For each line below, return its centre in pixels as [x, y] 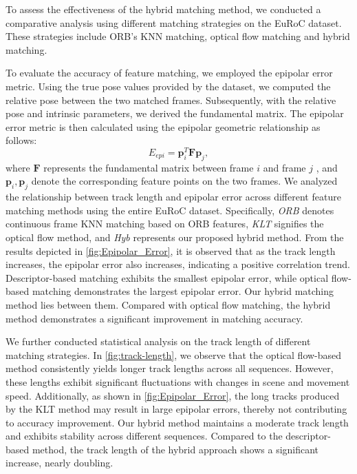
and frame [284, 167]
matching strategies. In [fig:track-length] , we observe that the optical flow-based [174, 354]
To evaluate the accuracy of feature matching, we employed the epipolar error [169, 73]
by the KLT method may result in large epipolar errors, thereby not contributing [176, 409]
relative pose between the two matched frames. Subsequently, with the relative [171, 100]
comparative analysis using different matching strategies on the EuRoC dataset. [174, 22]
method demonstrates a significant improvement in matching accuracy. [154, 318]
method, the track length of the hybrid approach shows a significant [175, 449]
